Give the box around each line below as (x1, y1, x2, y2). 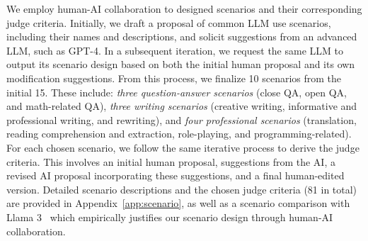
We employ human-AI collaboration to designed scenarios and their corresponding (6, 1, 362, 16)
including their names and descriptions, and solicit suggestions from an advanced (6, 29, 357, 44)
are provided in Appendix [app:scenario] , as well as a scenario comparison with (6, 196, 350, 211)
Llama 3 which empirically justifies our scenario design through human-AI (6, 209, 333, 224)
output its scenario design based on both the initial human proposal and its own (6, 57, 355, 72)
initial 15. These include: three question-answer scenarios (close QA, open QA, (6, 84, 347, 99)
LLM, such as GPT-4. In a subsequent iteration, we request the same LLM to (6, 43, 343, 57)
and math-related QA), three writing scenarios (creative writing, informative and (6, 99, 357, 113)
